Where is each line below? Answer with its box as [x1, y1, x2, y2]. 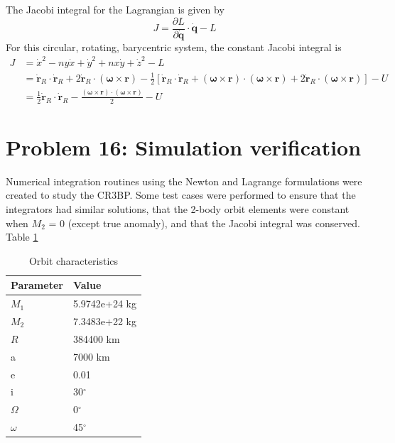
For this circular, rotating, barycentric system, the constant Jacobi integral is [6, 39, 342, 54]
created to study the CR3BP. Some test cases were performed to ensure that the [6, 187, 356, 202]
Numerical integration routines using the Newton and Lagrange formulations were [6, 173, 362, 188]
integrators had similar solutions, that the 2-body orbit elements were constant [6, 201, 350, 216]
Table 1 [6, 229, 38, 244]
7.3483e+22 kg [72, 313, 136, 328]
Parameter [11, 278, 63, 292]
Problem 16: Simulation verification [6, 132, 362, 161]
